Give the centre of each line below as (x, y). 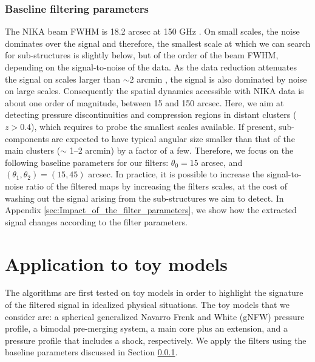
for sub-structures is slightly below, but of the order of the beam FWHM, (142, 55)
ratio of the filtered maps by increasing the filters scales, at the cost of (157, 186)
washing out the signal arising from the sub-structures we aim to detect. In (144, 198)
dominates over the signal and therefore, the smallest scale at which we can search (158, 43)
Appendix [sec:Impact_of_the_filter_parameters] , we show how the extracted (151, 210)
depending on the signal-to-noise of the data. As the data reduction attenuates (151, 67)
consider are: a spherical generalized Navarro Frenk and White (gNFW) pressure (155, 316)
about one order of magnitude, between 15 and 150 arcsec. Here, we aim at (144, 102)
